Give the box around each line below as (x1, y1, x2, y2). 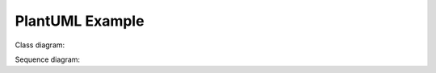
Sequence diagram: (15, 55, 81, 64)
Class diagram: (15, 40, 65, 50)
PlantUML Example (15, 12, 145, 30)
